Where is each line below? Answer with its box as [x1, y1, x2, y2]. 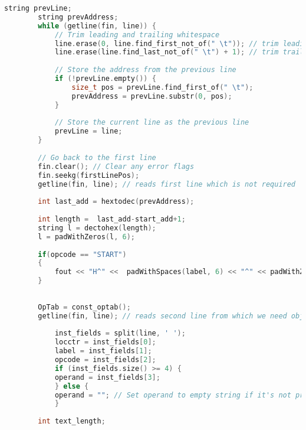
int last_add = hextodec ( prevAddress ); [38, 197, 195, 206]
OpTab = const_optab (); [38, 302, 131, 311]
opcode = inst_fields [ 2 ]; [54, 356, 156, 364]
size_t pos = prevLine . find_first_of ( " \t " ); [71, 83, 254, 92]
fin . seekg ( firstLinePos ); [38, 171, 140, 180]
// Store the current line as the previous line [54, 118, 249, 127]
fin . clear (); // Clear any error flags [38, 162, 195, 171]
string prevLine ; [4, 4, 72, 12]
